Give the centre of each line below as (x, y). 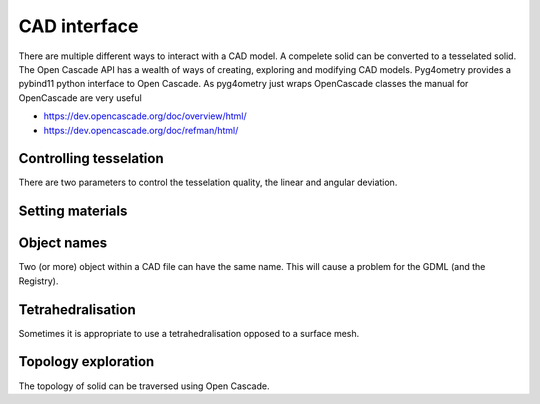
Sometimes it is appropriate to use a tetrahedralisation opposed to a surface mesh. (189, 333)
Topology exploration (86, 361)
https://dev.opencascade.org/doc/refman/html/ (141, 130)
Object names (63, 243)
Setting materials (73, 211)
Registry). (38, 281)
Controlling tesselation (91, 158)
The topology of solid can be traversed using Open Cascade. (144, 386)
